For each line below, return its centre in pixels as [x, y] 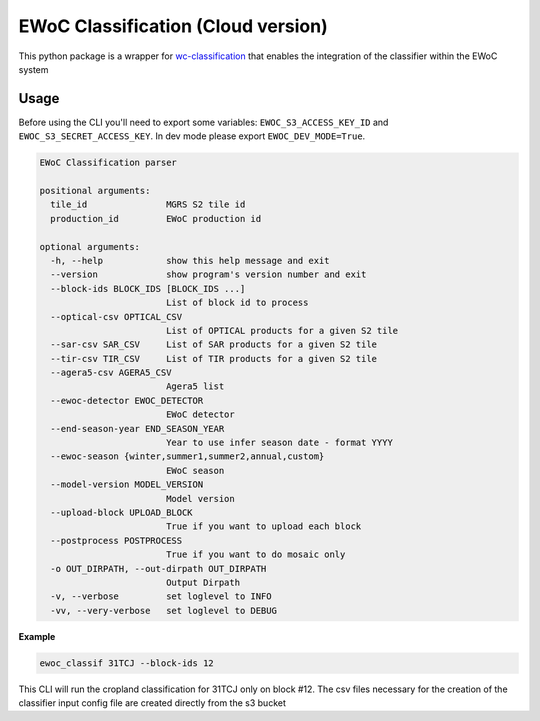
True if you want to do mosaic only [255, 554]
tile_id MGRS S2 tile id [148, 204]
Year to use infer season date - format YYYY [279, 443]
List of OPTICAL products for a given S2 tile [282, 330]
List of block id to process [237, 303]
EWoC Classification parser [108, 163]
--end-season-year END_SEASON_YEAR [137, 428]
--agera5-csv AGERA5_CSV [111, 373]
